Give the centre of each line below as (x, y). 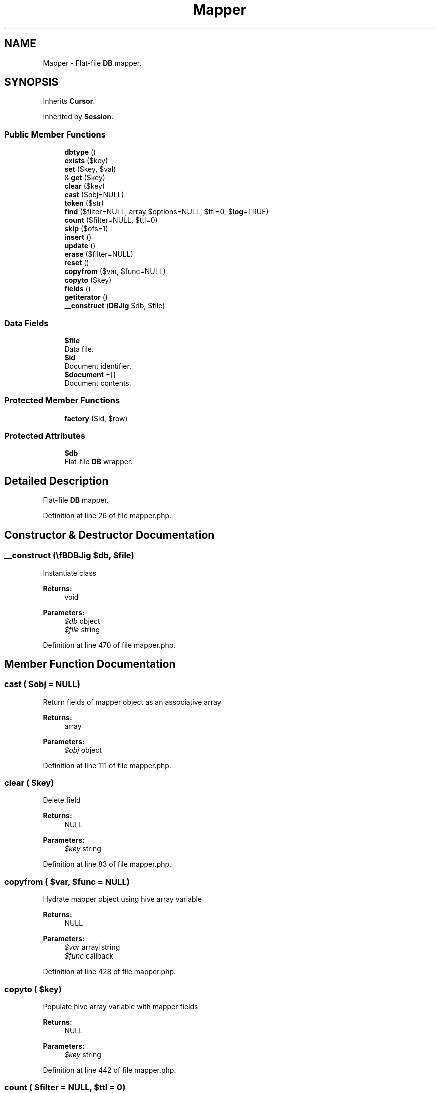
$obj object (83, 750)
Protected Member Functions (62, 401)
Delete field (62, 800)
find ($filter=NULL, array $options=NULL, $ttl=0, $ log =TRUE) (166, 212)
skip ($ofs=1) (86, 229)
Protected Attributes (45, 436)
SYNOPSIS (31, 82)
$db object (82, 621)
